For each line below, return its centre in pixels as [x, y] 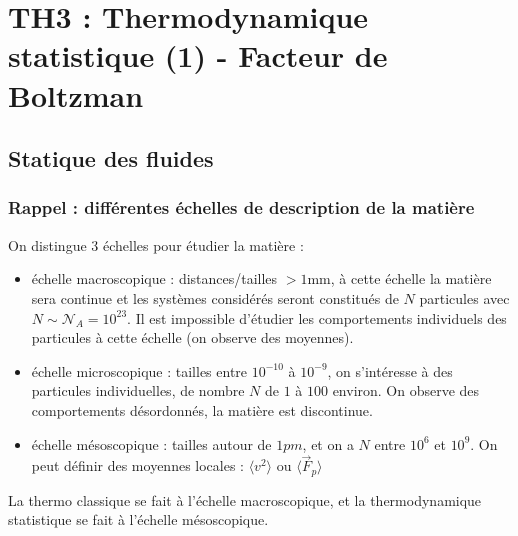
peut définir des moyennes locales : [137, 465]
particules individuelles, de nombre [138, 390]
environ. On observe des [406, 390]
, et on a [328, 443]
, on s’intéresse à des [390, 370]
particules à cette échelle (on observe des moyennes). [192, 337]
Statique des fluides [111, 158]
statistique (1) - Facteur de [198, 55]
